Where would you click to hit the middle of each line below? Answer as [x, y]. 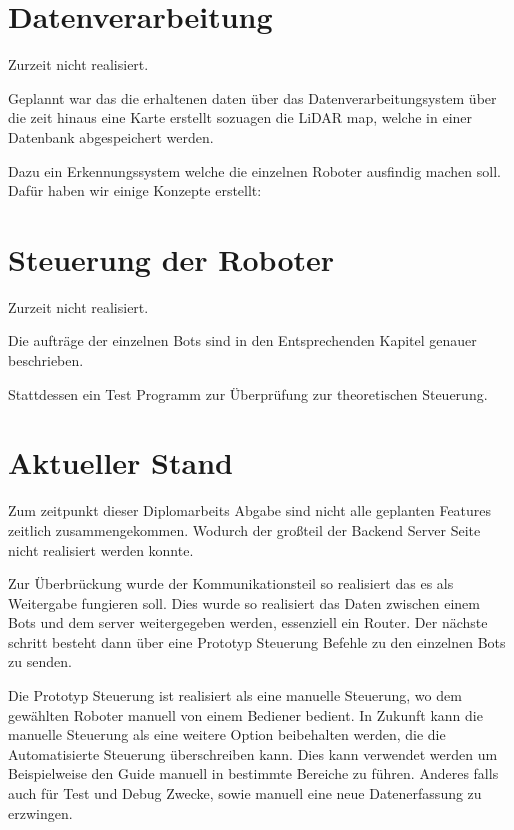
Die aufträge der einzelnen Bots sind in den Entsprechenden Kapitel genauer [242, 340]
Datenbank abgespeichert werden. [111, 136]
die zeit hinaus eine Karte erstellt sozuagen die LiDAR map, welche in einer [240, 117]
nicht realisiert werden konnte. [101, 549]
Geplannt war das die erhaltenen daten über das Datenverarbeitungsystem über [252, 97]
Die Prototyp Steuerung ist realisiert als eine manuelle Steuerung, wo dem [235, 695]
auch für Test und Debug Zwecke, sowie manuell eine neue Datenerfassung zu [245, 793]
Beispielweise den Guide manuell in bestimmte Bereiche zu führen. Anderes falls [253, 773]
